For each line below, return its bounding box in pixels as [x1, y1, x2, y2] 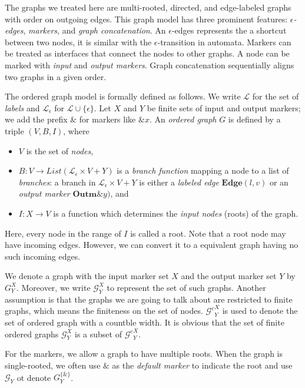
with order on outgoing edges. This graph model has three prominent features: [5, 12, 288, 25]
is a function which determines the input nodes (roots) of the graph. [53, 207, 299, 219]
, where [63, 124, 89, 137]
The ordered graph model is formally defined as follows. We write [5, 90, 241, 102]
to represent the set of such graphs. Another [107, 281, 266, 293]
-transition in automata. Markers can [157, 35, 291, 48]
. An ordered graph [149, 113, 217, 125]
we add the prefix [5, 113, 68, 125]
